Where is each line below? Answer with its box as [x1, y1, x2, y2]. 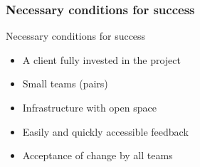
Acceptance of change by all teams [22, 148, 173, 163]
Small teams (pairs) [22, 76, 108, 91]
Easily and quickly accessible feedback [22, 124, 189, 139]
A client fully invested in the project [22, 52, 181, 67]
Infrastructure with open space [22, 100, 157, 114]
